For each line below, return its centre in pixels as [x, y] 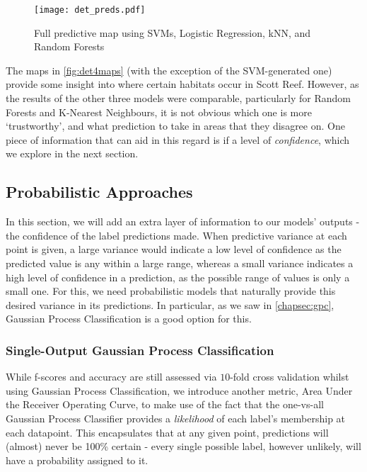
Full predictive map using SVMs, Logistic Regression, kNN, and [173, 32]
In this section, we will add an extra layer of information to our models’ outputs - [183, 221]
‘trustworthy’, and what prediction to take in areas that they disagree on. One [175, 126]
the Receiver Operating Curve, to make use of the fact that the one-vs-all [165, 404]
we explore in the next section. [72, 153]
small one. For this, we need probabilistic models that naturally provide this [171, 291]
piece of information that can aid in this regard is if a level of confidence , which [178, 139]
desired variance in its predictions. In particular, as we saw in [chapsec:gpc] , [170, 304]
